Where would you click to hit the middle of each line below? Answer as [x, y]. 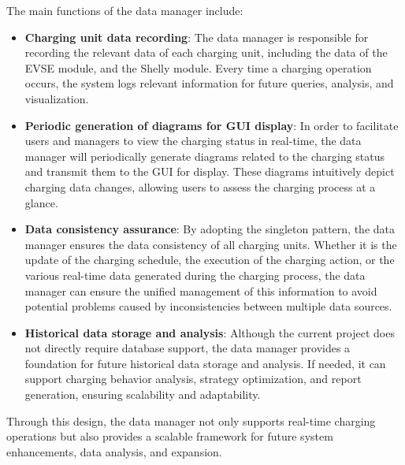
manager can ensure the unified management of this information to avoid [201, 290]
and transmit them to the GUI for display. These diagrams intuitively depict [210, 171]
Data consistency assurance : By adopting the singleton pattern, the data [210, 229]
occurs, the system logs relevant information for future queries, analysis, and [209, 83]
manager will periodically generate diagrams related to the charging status [205, 156]
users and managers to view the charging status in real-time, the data [193, 141]
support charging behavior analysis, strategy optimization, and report [193, 379]
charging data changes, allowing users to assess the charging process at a [200, 186]
